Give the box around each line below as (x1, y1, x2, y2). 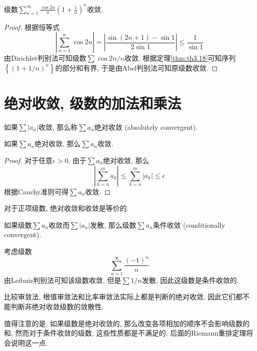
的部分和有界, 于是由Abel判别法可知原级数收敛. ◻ (55, 62, 218, 73)
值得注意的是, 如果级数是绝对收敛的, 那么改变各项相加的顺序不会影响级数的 (4, 318, 250, 328)
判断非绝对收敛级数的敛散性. (10, 301, 104, 312)
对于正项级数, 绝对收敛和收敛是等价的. (4, 203, 129, 213)
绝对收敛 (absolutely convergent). (94, 121, 198, 132)
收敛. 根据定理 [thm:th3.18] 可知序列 (124, 53, 236, 63)
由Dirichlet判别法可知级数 (4, 53, 87, 63)
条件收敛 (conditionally (152, 219, 226, 230)
